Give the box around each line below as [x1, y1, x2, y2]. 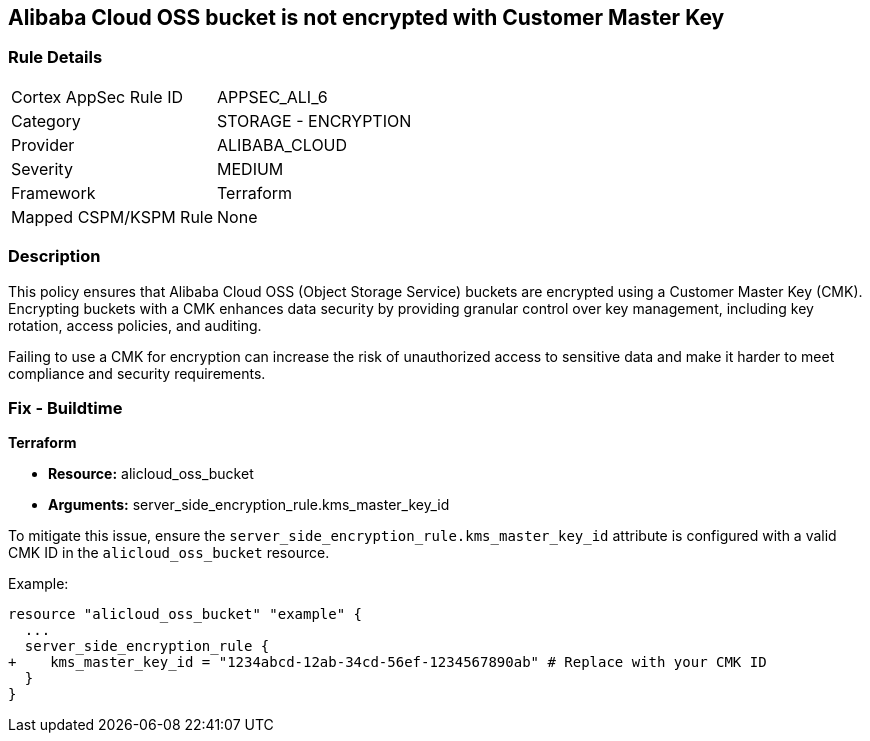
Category [11, 110, 81, 131]
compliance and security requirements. [8, 364, 266, 382]
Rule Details [8, 47, 103, 68]
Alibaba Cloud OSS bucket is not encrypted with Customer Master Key [8, 5, 725, 30]
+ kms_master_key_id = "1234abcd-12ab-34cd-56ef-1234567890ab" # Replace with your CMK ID [8, 654, 767, 671]
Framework [11, 182, 96, 203]
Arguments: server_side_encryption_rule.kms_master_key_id [48, 496, 450, 514]
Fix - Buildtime [8, 397, 123, 418]
